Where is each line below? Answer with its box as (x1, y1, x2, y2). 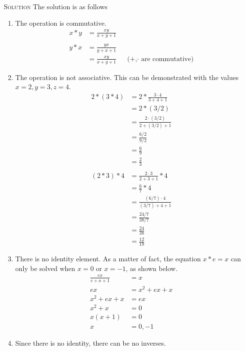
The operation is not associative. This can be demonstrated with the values (15, 72, 239, 82)
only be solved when (15, 263, 75, 273)
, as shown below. (126, 263, 178, 273)
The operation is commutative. (15, 17, 107, 28)
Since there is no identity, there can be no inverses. (15, 338, 166, 348)
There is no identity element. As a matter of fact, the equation (15, 254, 201, 264)
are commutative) (141, 55, 194, 63)
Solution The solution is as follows (4, 1, 108, 11)
